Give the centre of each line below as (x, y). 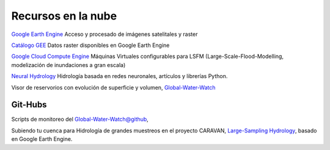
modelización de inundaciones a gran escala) (68, 65)
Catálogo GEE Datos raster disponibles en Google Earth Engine (90, 45)
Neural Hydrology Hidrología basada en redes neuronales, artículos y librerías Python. (119, 76)
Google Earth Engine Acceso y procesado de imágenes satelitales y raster (105, 34)
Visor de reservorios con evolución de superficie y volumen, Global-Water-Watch (113, 87)
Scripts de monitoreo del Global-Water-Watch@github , (80, 120)
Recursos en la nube (64, 16)
